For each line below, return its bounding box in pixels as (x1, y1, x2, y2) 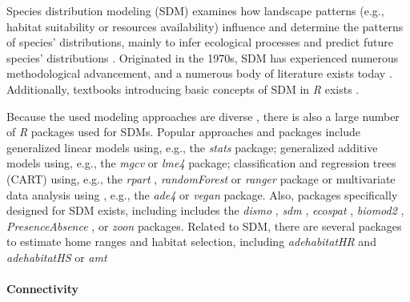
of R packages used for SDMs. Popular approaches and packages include (6, 123, 361, 140)
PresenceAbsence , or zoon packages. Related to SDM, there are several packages (6, 217, 402, 234)
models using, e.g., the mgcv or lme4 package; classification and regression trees (6, 155, 396, 171)
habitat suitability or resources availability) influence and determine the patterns (6, 18, 404, 34)
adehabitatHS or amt (6, 248, 107, 265)
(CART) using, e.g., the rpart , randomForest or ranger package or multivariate (6, 170, 396, 187)
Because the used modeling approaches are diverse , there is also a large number (6, 107, 400, 124)
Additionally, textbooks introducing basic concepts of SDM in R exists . (6, 80, 360, 97)
